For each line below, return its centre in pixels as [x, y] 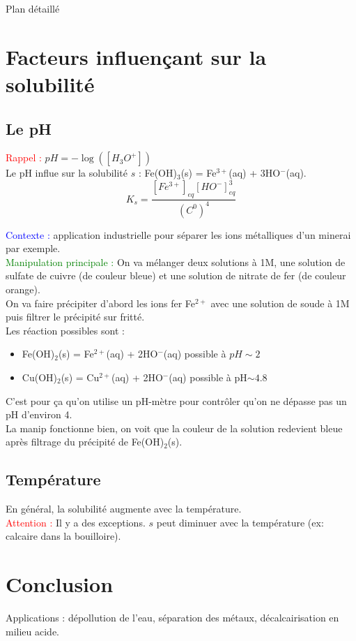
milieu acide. [32, 631]
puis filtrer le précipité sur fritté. [75, 317]
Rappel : [24, 157]
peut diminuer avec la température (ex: [240, 522]
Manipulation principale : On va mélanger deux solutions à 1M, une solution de [176, 261]
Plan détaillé [33, 8]
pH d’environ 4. [39, 414]
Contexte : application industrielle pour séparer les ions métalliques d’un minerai [178, 234]
